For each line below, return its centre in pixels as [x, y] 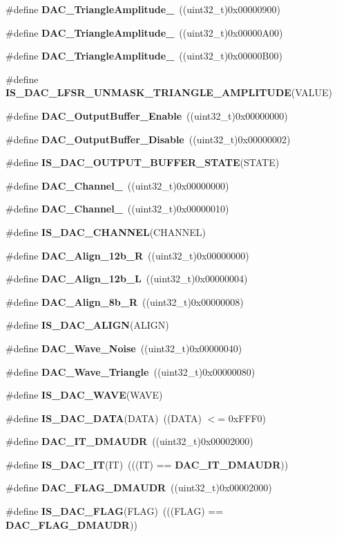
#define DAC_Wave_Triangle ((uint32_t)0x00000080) [131, 371]
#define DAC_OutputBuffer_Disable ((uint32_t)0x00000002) [148, 139]
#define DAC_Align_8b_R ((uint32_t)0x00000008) [125, 301]
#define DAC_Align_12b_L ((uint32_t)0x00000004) [127, 279]
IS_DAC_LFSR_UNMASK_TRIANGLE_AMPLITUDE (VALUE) [169, 92]
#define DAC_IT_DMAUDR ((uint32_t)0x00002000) [129, 441]
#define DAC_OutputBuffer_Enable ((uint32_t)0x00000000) [147, 115]
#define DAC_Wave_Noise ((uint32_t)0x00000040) [124, 348]
